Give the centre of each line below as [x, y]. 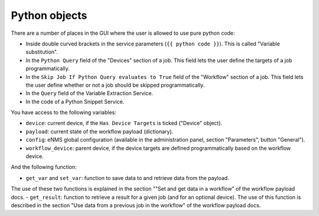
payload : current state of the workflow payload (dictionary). [100, 131]
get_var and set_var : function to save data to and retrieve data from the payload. [128, 178]
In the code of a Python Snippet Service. [75, 102]
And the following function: [44, 167]
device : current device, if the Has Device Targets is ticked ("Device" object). [124, 123]
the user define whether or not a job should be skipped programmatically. [115, 85]
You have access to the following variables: [64, 113]
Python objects [49, 15]
